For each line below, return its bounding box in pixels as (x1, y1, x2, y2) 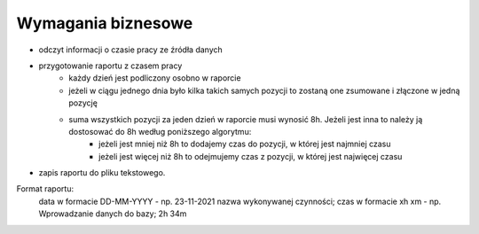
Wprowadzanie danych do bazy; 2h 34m (38, 208, 187, 219)
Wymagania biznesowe (16, 13, 193, 33)
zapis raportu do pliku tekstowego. (38, 168, 166, 178)
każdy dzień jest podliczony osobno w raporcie (68, 73, 241, 83)
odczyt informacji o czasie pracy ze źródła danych (38, 44, 223, 55)
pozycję (68, 97, 98, 108)
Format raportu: (16, 183, 75, 194)
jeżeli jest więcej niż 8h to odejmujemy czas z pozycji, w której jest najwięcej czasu (98, 151, 403, 161)
